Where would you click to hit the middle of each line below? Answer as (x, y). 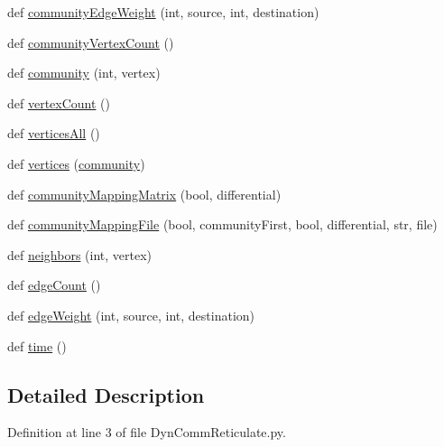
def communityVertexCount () (91, 42)
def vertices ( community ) (76, 163)
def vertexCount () (59, 102)
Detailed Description (106, 394)
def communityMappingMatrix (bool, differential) (144, 194)
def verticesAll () (54, 133)
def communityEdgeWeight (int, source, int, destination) (163, 12)
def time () (37, 345)
